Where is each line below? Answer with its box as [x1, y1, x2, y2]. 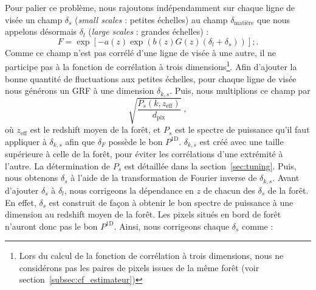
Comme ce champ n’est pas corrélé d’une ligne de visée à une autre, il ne [5, 46, 276, 58]
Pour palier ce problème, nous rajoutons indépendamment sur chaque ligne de [5, 1, 295, 13]
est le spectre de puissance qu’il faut [174, 123, 310, 136]
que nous [256, 13, 290, 26]
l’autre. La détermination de [5, 159, 110, 172]
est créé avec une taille [199, 135, 284, 147]
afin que [65, 135, 95, 147]
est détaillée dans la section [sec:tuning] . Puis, [124, 159, 297, 172]
